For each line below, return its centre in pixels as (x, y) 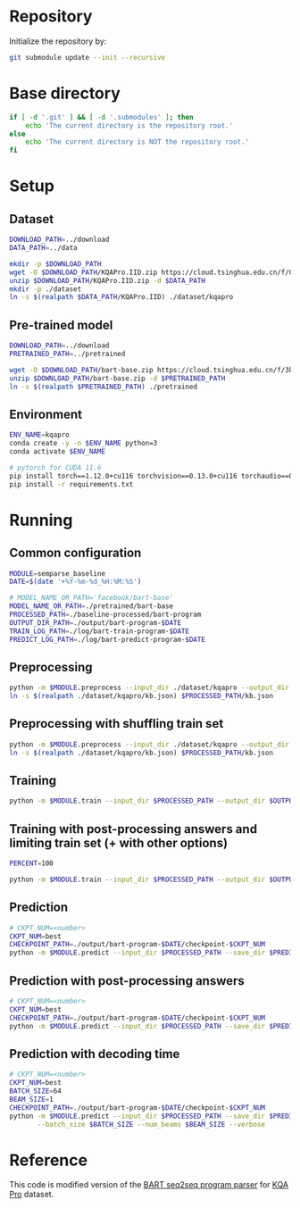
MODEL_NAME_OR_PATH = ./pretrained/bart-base (92, 606)
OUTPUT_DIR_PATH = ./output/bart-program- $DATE (95, 622)
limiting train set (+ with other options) (119, 842)
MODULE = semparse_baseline (57, 573)
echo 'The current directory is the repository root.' (129, 125)
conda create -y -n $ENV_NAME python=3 (83, 444)
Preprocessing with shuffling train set (117, 724)
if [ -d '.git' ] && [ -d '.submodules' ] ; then (101, 117)
